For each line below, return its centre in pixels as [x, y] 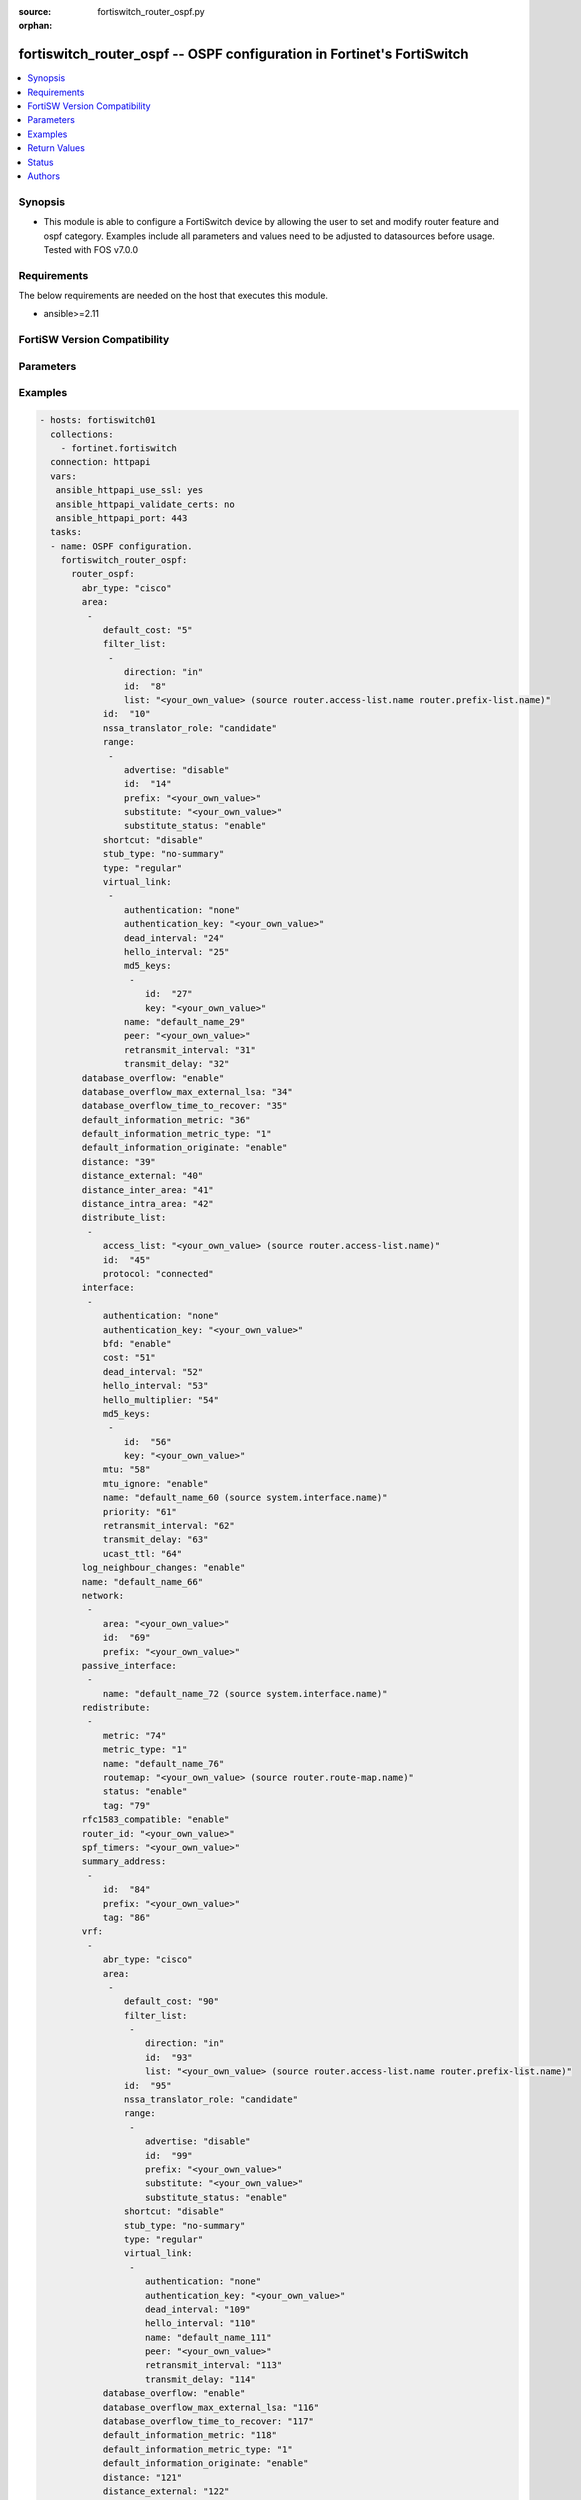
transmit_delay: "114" [201, 2379]
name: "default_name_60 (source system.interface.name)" [245, 1498]
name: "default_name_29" [184, 1021]
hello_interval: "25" [176, 951]
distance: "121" [142, 2477]
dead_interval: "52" [153, 1371]
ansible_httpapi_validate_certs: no [145, 504]
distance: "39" [119, 1161]
